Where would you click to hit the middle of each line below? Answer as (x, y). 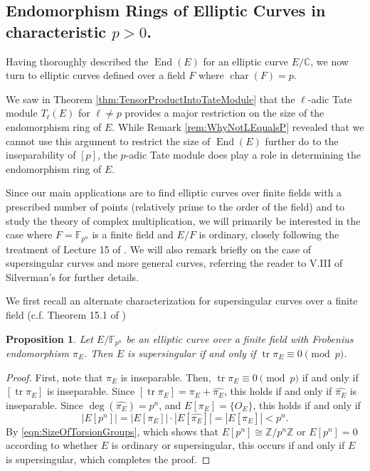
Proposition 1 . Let (49, 338)
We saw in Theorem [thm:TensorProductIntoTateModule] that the (150, 99)
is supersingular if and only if (192, 353)
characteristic (56, 31)
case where (29, 234)
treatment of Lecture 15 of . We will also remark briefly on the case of (159, 249)
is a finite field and (133, 234)
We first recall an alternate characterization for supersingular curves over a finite (182, 301)
